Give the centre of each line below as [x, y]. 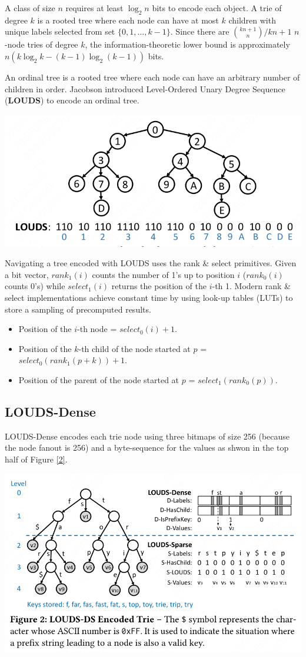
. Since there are [200, 31]
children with [252, 20]
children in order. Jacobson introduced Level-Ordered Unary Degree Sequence [145, 88]
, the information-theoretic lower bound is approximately [187, 44]
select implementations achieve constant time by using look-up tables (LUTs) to [149, 297]
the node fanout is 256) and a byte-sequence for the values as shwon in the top [147, 448]
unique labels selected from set [60, 31]
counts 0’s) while [35, 286]
